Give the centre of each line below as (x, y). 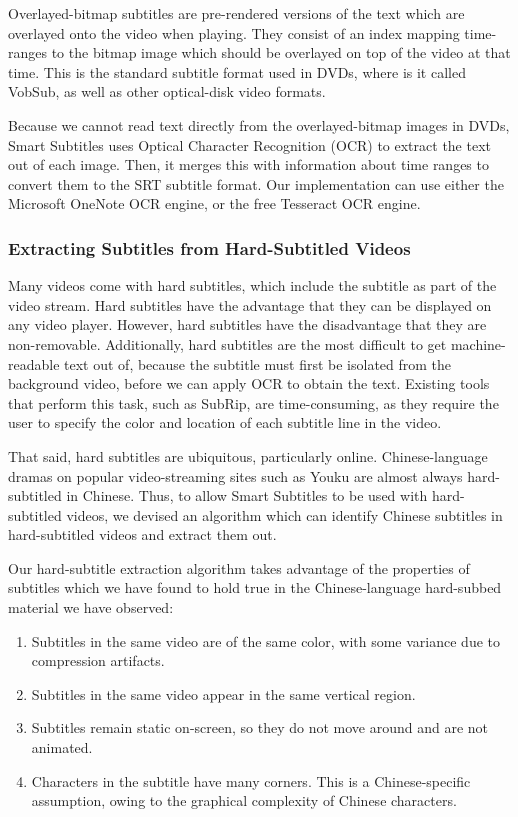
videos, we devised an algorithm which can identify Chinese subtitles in (284, 514)
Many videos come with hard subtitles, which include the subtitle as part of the (252, 285)
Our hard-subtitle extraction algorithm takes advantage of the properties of (239, 567)
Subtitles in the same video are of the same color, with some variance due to (265, 640)
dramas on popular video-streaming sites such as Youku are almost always (235, 475)
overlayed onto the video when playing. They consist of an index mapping (234, 32)
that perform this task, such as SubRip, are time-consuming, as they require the (253, 402)
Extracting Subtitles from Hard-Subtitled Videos (209, 247)
